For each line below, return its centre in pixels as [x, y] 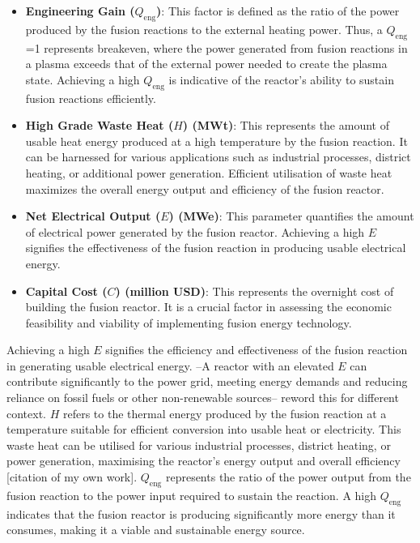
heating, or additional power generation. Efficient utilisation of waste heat [209, 172]
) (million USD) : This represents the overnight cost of [255, 291]
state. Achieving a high [83, 79]
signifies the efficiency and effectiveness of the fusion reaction [257, 350]
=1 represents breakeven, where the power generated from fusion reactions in [216, 47]
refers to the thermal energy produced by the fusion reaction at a [225, 413]
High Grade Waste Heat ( [100, 125]
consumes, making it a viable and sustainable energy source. [156, 530]
